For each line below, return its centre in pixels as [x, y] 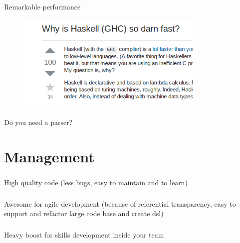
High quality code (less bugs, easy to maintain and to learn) [96, 182]
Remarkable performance [42, 6]
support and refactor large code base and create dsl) [84, 213]
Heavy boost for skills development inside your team [84, 234]
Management [49, 157]
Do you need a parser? [38, 122]
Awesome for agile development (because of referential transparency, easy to [120, 203]
